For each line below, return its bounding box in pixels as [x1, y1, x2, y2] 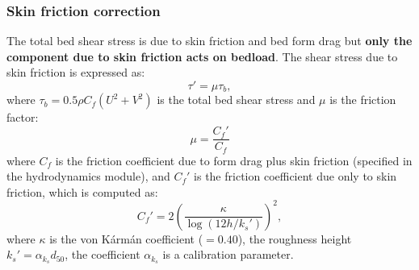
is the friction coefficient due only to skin [194, 168, 397, 185]
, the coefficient [65, 246, 140, 263]
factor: [6, 109, 39, 126]
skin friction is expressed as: [6, 64, 145, 81]
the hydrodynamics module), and [6, 168, 170, 185]
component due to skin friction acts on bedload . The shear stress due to [6, 48, 398, 64]
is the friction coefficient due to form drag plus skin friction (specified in [55, 152, 413, 168]
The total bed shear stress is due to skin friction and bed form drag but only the [6, 32, 413, 49]
